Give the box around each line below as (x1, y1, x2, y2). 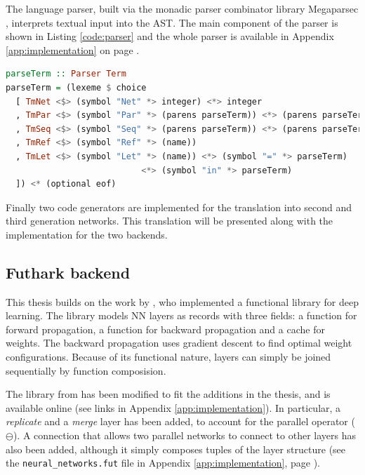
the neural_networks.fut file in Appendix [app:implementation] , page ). (6, 455, 320, 470)
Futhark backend (6, 261, 131, 283)
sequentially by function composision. (6, 363, 166, 377)
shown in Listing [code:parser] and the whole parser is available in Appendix (6, 29, 334, 44)
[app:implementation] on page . (6, 42, 140, 57)
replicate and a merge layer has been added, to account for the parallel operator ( (6, 414, 355, 429)
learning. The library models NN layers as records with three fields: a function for (6, 308, 357, 323)
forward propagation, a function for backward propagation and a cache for (6, 321, 325, 336)
